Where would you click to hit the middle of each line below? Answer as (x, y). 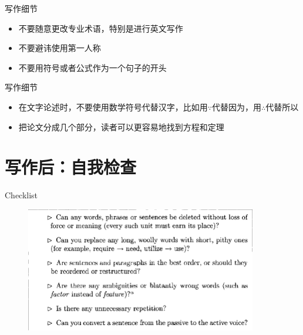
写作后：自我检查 (71, 167)
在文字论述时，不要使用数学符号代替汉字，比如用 (113, 106)
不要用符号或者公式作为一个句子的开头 (92, 67)
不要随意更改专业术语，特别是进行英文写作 (101, 28)
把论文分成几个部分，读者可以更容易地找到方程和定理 (121, 126)
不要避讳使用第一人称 (60, 48)
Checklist (21, 195)
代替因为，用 (237, 106)
